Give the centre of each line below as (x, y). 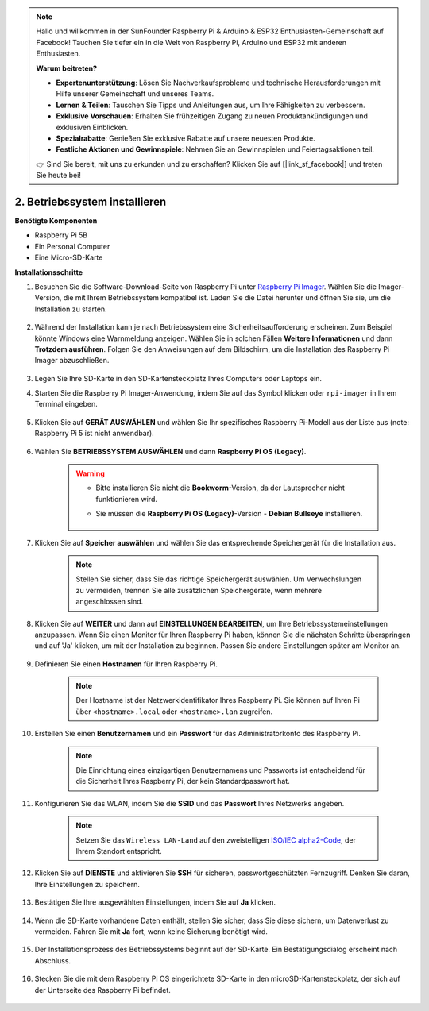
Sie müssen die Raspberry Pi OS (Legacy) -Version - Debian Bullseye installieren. (229, 514)
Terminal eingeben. (66, 404)
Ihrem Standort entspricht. (119, 851)
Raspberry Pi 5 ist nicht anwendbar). (94, 434)
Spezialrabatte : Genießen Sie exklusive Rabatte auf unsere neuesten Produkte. (186, 138)
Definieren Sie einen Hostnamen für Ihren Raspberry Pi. (126, 664)
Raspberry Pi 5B (61, 235)
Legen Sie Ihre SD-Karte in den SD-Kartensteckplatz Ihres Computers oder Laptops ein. (178, 378)
